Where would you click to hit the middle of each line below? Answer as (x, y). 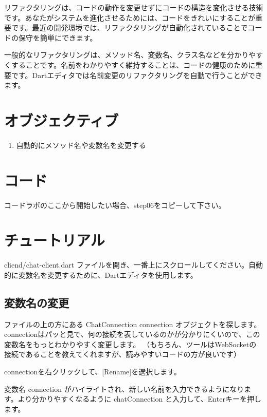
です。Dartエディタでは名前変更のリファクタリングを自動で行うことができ (137, 75)
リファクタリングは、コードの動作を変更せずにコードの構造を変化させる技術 (134, 7)
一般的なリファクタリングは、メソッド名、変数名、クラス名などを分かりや (130, 55)
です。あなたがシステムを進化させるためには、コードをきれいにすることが (130, 17)
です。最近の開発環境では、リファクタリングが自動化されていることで (129, 27)
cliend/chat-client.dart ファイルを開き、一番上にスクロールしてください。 (127, 265)
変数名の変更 (37, 302)
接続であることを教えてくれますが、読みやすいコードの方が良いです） (123, 354)
